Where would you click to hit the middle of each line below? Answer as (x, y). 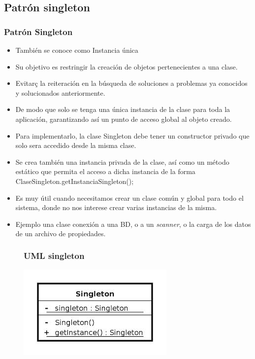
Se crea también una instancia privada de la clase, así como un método (122, 162)
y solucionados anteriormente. (60, 92)
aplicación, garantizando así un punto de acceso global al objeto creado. (124, 119)
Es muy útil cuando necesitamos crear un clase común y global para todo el (129, 197)
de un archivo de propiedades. (61, 233)
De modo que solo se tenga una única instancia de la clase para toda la (123, 109)
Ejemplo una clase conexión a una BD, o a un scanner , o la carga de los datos (133, 224)
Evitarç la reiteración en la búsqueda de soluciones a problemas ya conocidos (131, 83)
